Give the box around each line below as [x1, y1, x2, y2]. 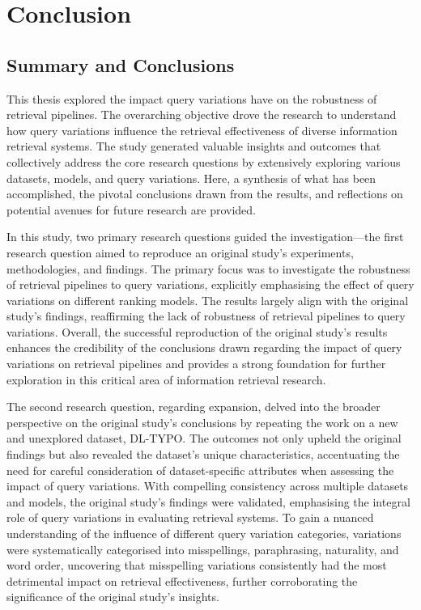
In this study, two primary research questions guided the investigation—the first [6, 228, 404, 245]
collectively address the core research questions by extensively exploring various [6, 153, 401, 170]
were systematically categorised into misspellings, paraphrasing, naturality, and [6, 540, 399, 557]
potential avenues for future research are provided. [6, 201, 257, 218]
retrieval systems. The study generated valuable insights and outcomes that [6, 138, 381, 155]
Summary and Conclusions [6, 52, 235, 77]
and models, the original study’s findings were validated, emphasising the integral [6, 493, 410, 510]
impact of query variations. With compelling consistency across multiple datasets [6, 477, 409, 494]
